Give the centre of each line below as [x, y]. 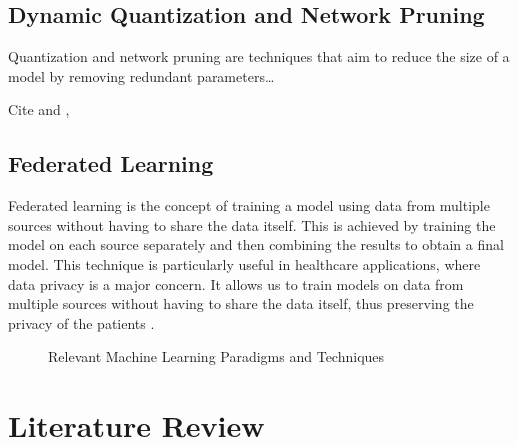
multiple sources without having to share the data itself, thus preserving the [241, 303]
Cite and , [39, 109]
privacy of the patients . [81, 322]
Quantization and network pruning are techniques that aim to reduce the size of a [259, 56]
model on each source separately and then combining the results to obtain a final [256, 244]
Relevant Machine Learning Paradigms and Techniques [216, 356]
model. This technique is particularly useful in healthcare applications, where [244, 263]
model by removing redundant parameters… [141, 75]
